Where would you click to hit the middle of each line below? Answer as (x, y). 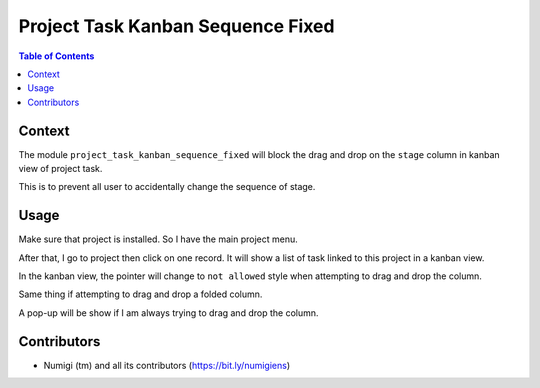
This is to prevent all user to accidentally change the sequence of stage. (167, 187)
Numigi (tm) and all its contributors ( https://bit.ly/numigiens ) (167, 365)
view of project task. (60, 169)
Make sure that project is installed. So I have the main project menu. (158, 239)
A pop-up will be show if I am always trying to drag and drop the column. (168, 312)
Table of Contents (56, 56)
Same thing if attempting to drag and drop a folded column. (140, 294)
